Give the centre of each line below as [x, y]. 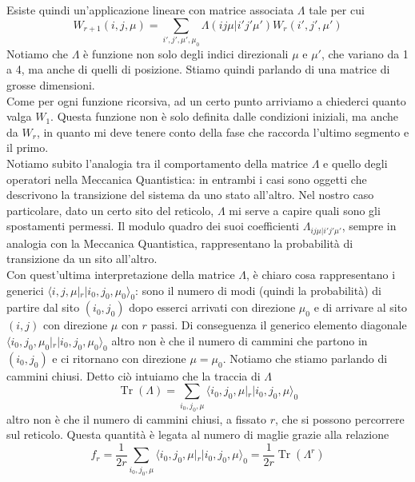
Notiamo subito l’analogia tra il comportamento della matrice [158, 163]
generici [25, 290]
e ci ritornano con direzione [119, 358]
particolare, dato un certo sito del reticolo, [110, 210]
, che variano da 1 [365, 53]
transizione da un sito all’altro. [82, 259]
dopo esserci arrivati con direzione [212, 307]
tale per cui [337, 10]
